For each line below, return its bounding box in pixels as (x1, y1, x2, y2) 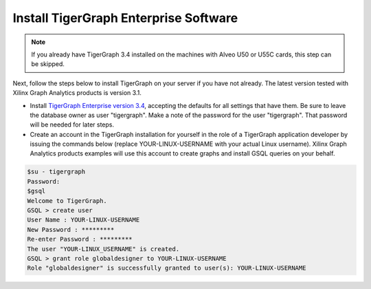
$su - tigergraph (27, 168, 86, 175)
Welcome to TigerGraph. (27, 197, 108, 204)
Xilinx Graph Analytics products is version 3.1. (12, 89, 142, 97)
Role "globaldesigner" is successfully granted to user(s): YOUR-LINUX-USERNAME (27, 264, 306, 272)
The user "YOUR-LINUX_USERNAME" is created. (27, 245, 180, 253)
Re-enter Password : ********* (27, 235, 133, 244)
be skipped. (31, 60, 65, 68)
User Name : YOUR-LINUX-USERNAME (27, 216, 140, 224)
